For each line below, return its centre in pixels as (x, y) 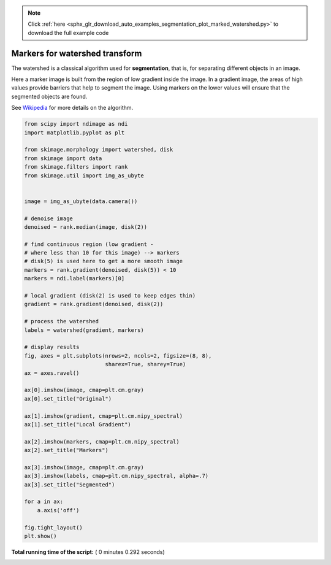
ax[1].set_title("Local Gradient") (78, 424)
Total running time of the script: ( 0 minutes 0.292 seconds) (88, 552)
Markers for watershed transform (77, 53)
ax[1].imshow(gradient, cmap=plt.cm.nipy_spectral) (104, 416)
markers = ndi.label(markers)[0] (74, 279)
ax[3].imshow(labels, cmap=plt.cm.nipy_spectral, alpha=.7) (116, 476)
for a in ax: (44, 502)
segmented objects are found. (49, 96)
